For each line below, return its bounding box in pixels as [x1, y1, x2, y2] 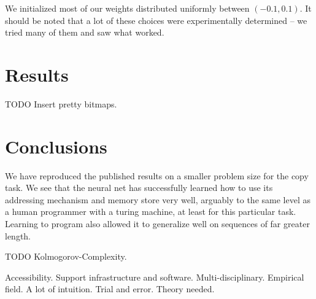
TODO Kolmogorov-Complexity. [5, 250, 127, 263]
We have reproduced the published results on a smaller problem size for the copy [5, 169, 309, 182]
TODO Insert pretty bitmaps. [5, 97, 117, 110]
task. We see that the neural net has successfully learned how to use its [5, 181, 273, 194]
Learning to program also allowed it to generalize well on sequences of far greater [5, 217, 310, 230]
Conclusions [5, 133, 107, 158]
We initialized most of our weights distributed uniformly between [5, 2, 250, 14]
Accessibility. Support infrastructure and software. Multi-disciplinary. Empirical [5, 270, 304, 283]
